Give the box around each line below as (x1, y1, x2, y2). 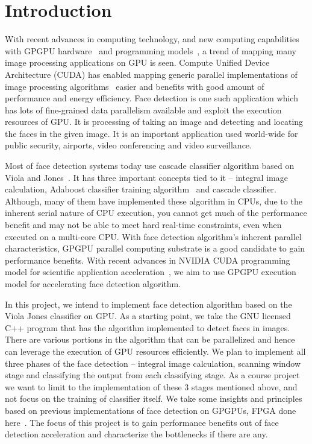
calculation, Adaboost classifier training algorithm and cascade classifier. (5, 183, 276, 195)
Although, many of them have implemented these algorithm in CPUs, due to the (5, 194, 302, 207)
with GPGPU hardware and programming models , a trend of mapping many (5, 44, 296, 57)
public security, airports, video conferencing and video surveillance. (5, 139, 252, 151)
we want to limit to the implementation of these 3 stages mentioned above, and (5, 380, 298, 393)
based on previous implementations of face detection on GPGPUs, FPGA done (5, 404, 296, 416)
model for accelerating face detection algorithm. (5, 277, 181, 290)
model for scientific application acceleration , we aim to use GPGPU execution (5, 265, 296, 278)
